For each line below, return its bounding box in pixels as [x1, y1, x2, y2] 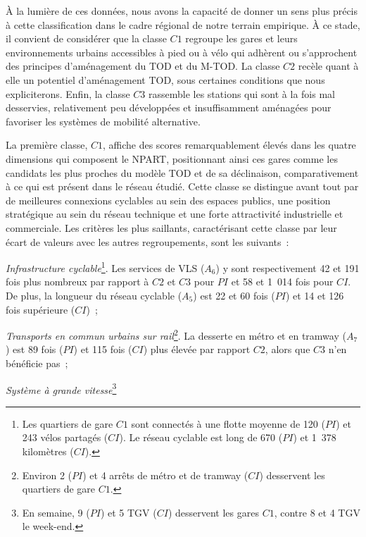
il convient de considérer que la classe [6, 31, 167, 46]
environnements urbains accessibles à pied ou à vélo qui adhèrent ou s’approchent [6, 44, 358, 59]
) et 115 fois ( [73, 342, 132, 357]
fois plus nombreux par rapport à [6, 274, 149, 289]
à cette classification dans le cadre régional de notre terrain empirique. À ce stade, [6, 17, 360, 32]
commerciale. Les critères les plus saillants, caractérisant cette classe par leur [6, 220, 337, 235]
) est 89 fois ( [6, 342, 63, 357]
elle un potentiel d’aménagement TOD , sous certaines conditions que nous [6, 72, 325, 87]
